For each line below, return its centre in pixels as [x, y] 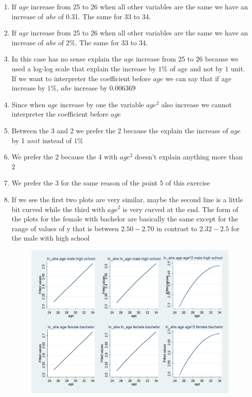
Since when [29, 104]
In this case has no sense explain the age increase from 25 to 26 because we [125, 59]
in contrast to [177, 228]
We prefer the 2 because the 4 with [64, 157]
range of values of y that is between [65, 228]
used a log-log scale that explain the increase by [84, 68]
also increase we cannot [196, 104]
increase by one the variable [102, 104]
